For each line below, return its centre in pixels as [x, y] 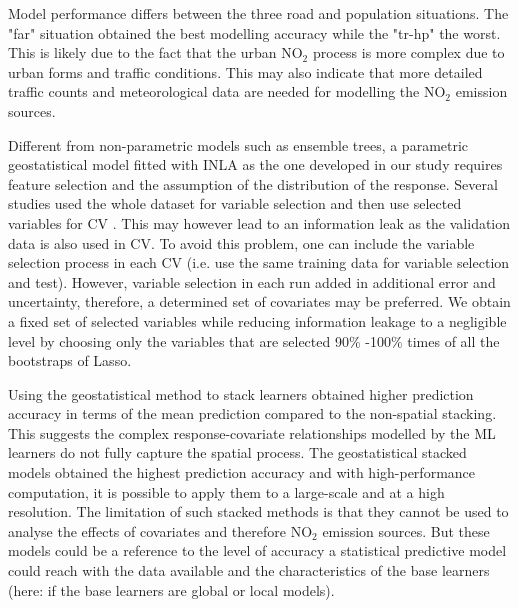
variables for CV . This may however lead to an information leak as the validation [259, 222]
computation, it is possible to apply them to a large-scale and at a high [226, 491]
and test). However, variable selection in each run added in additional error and [252, 281]
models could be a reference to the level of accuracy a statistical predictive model [257, 550]
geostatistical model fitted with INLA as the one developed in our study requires [255, 164]
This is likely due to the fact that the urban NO [155, 52]
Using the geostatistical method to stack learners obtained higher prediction [241, 393]
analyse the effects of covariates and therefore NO [160, 530]
